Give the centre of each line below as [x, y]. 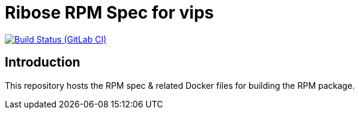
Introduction [43, 62]
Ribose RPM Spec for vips [110, 13]
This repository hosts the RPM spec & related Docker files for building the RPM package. [180, 85]
